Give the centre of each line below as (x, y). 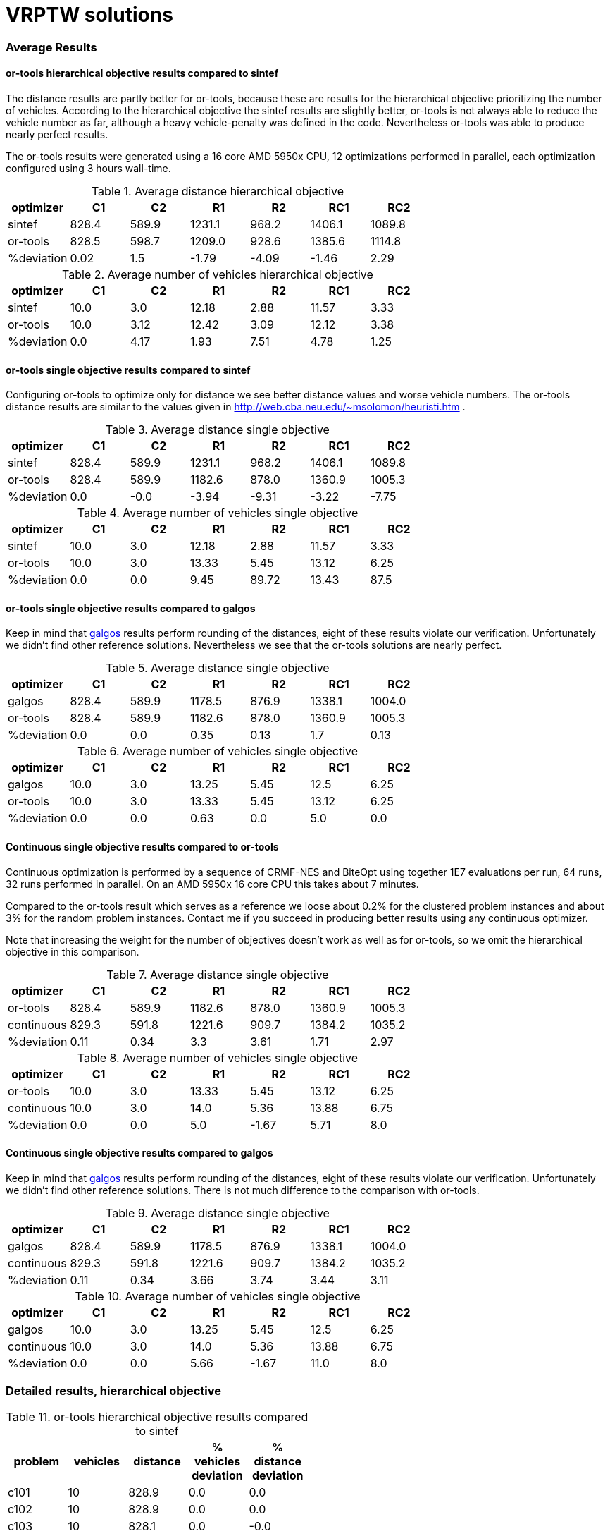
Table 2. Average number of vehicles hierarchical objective (218, 274)
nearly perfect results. (57, 134)
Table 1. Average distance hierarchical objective (218, 191)
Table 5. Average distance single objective (218, 668)
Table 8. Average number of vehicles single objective (218, 1057)
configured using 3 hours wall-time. (88, 168)
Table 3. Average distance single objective (218, 430)
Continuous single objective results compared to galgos (139, 1153)
